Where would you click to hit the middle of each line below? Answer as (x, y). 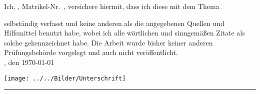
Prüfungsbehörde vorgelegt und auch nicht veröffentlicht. (91, 52)
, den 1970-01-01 (29, 62)
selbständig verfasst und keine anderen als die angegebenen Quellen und (114, 23)
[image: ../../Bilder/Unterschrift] (65, 78)
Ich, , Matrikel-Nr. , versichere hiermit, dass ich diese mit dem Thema (112, 6)
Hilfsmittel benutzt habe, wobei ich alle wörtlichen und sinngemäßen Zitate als (124, 33)
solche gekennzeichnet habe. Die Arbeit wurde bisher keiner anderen (108, 42)
